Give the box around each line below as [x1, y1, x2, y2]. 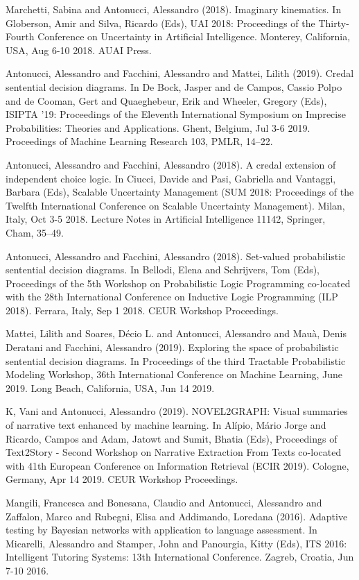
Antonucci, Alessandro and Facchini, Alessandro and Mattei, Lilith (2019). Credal [6, 66, 354, 80]
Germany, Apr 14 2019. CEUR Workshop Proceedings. [6, 472, 238, 486]
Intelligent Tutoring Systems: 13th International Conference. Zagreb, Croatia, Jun [6, 549, 354, 564]
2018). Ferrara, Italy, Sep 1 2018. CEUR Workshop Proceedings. [6, 302, 279, 317]
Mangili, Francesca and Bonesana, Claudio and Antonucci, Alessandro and [6, 495, 322, 509]
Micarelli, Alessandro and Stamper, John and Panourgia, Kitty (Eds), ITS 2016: [6, 536, 347, 550]
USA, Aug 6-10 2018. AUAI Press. [6, 42, 152, 57]
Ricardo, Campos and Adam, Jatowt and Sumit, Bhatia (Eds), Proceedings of [6, 431, 338, 445]
